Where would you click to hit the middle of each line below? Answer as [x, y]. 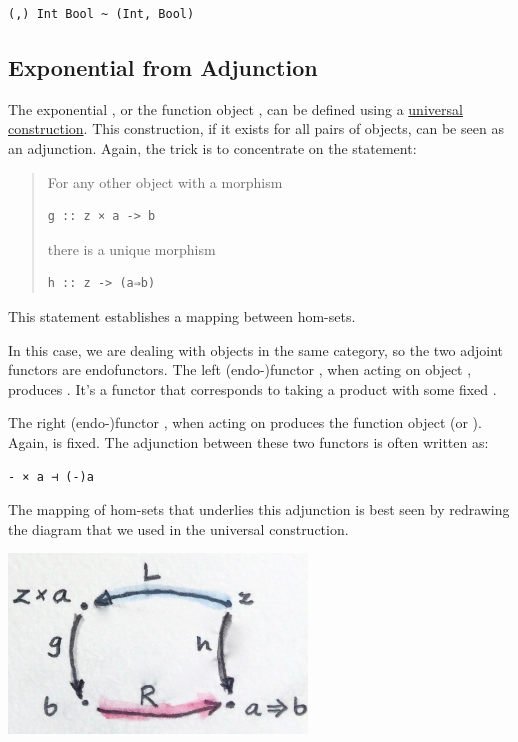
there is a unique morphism [131, 248]
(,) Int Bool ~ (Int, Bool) [101, 14]
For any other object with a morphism [165, 181]
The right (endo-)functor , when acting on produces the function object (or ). [245, 422]
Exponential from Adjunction [163, 66]
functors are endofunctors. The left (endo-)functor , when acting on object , [240, 369]
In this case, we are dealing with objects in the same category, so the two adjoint [256, 349]
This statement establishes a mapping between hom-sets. [182, 315]
